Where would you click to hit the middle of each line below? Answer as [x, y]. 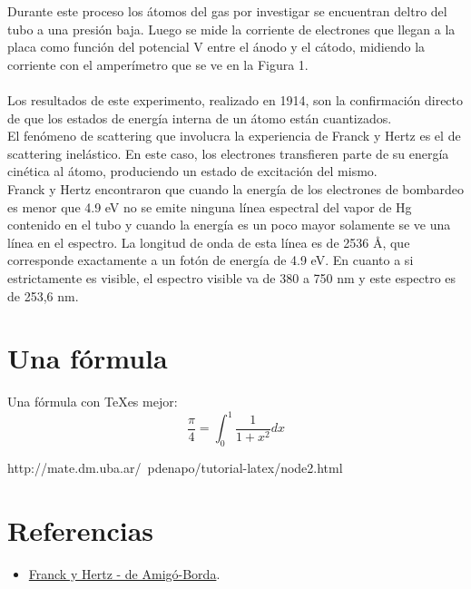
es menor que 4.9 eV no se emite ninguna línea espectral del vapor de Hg [210, 206]
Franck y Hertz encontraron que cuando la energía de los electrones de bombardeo [236, 188]
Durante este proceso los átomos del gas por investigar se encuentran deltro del [227, 11]
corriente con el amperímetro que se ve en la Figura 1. [158, 64]
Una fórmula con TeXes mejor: [93, 402]
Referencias [81, 530]
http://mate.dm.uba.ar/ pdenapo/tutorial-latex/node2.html [175, 468]
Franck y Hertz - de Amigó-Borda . [124, 573]
